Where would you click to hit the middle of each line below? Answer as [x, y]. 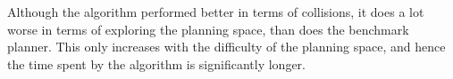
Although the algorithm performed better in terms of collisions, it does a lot [216, 12]
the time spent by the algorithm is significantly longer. [156, 63]
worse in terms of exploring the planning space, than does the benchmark [208, 29]
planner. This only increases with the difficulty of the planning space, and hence [226, 47]
